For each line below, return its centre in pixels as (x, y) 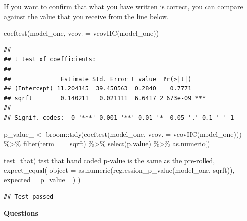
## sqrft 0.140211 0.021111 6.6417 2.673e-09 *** (105, 98)
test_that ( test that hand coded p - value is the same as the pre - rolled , (110, 160)
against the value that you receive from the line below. (86, 16)
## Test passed (29, 197)
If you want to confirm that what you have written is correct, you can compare (123, 6)
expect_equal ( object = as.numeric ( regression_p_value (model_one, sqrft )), (119, 170)
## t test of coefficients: (50, 60)
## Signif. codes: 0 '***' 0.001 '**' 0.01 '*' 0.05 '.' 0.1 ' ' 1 (119, 117)
